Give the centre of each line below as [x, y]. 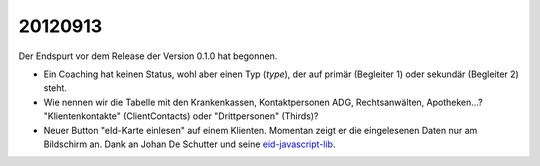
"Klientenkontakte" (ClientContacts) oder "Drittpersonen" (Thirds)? [181, 116]
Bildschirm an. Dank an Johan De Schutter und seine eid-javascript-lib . [189, 144]
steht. [55, 88]
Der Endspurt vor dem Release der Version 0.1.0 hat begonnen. [148, 56]
